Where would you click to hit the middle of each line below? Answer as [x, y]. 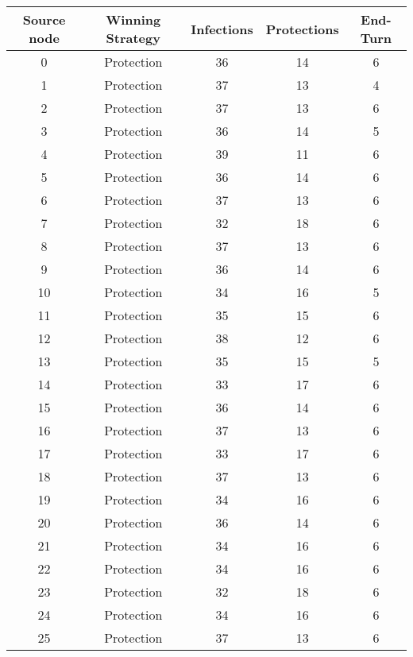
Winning [133, 19]
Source [44, 19]
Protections [302, 29]
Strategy [133, 38]
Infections [222, 29]
